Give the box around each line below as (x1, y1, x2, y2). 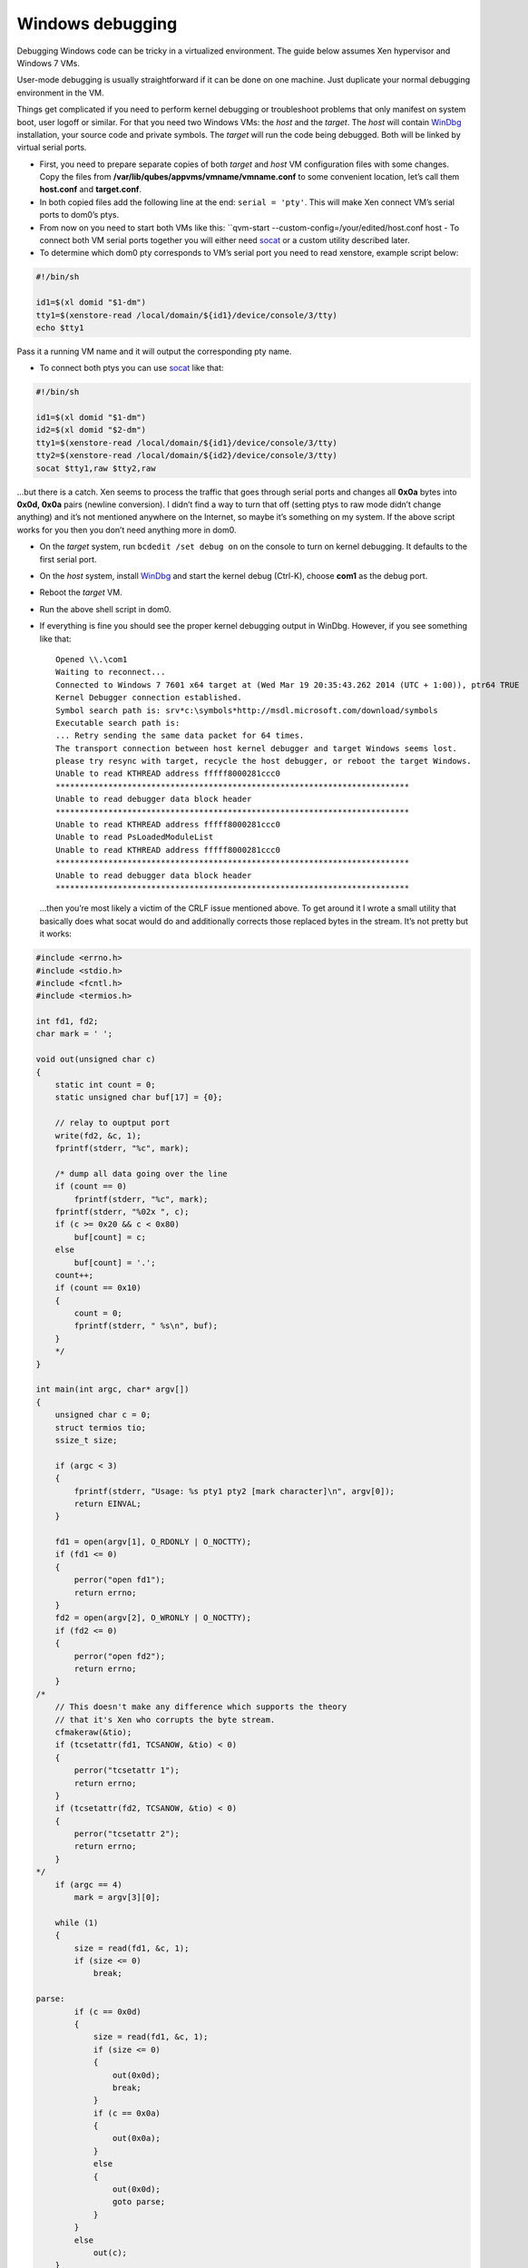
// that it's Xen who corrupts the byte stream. (54, 1715, 276, 1725)
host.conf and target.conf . (39, 184, 142, 195)
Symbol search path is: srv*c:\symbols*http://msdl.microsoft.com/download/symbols (55, 705, 439, 716)
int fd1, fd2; (35, 1016, 99, 1027)
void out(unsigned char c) (35, 1054, 156, 1065)
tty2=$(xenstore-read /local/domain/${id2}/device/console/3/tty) (35, 450, 337, 461)
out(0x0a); (112, 2133, 161, 2144)
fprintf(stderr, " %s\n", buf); (73, 1321, 218, 1331)
